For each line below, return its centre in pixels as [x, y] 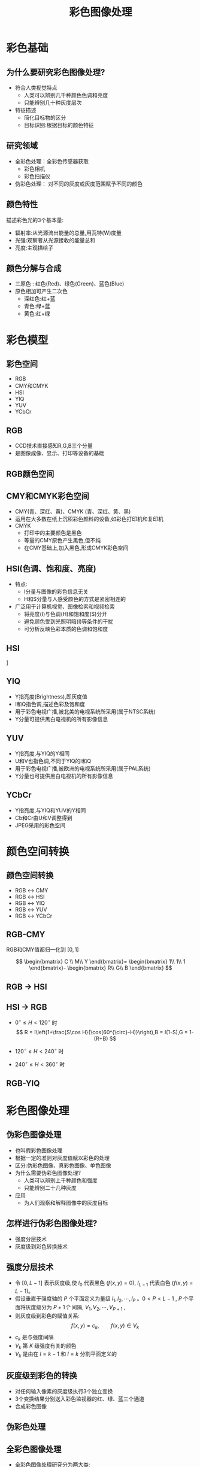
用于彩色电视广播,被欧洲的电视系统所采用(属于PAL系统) [83, 768]
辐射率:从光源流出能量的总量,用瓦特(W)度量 [68, 233]
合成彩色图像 [31, 1406]
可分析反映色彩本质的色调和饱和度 [66, 629]
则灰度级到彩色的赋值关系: [47, 1316]
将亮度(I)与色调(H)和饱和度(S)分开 [66, 614]
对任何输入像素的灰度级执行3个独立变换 [64, 1391]
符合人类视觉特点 [36, 88]
